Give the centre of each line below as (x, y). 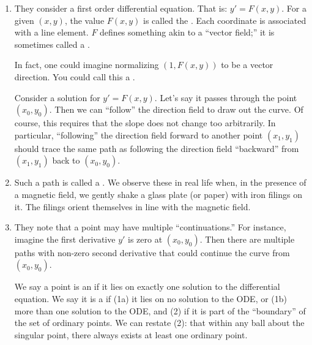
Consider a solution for (57, 97)
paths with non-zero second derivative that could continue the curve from (152, 252)
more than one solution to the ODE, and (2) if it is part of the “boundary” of (160, 310)
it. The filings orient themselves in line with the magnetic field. (132, 206)
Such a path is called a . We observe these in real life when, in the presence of (160, 182)
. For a (294, 8)
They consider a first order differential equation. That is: (121, 8)
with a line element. (51, 32)
